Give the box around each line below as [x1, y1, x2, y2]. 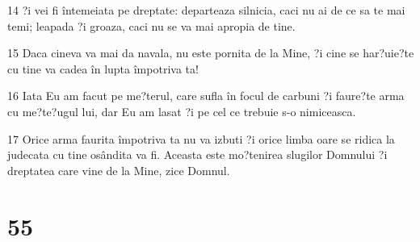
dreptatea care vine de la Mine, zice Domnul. [7, 161, 230, 178]
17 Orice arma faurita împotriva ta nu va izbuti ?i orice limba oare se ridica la [7, 130, 395, 147]
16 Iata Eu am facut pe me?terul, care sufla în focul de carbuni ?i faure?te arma [7, 87, 405, 104]
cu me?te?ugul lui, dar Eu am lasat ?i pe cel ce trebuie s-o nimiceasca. [7, 102, 356, 119]
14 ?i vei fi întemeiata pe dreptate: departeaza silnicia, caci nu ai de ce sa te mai [7, 2, 405, 18]
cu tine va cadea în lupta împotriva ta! [7, 60, 199, 77]
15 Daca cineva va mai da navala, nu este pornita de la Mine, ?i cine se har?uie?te [7, 44, 414, 61]
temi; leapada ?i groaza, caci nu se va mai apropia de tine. [7, 17, 296, 34]
